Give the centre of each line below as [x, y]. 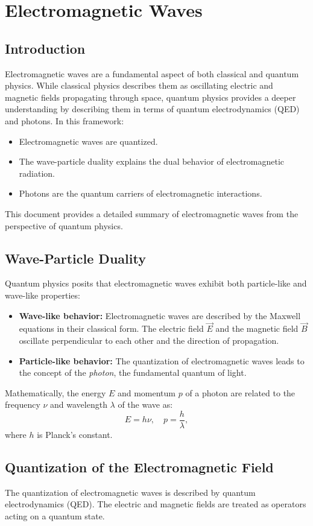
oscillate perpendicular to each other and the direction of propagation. [149, 340]
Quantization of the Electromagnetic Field [139, 467]
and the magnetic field [257, 328]
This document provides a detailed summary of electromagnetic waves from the [152, 213]
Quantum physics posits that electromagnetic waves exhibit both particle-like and [156, 283]
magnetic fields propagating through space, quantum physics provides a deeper [150, 97]
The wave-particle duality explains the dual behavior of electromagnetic [152, 161]
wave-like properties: [43, 295]
